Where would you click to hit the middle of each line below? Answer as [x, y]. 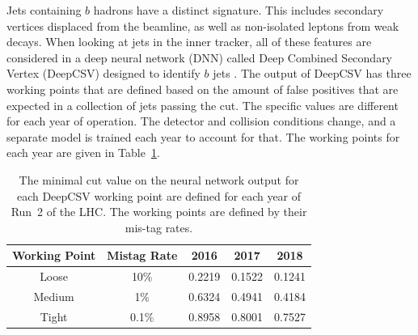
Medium [54, 296]
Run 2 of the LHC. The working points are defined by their [159, 212]
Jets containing [44, 10]
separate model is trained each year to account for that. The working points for [203, 136]
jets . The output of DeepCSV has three [312, 73]
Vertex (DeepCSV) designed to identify [103, 73]
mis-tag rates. [159, 227]
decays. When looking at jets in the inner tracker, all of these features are [189, 42]
